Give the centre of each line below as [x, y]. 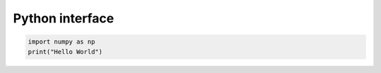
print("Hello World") [65, 52]
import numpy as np [61, 42]
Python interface [64, 18]
